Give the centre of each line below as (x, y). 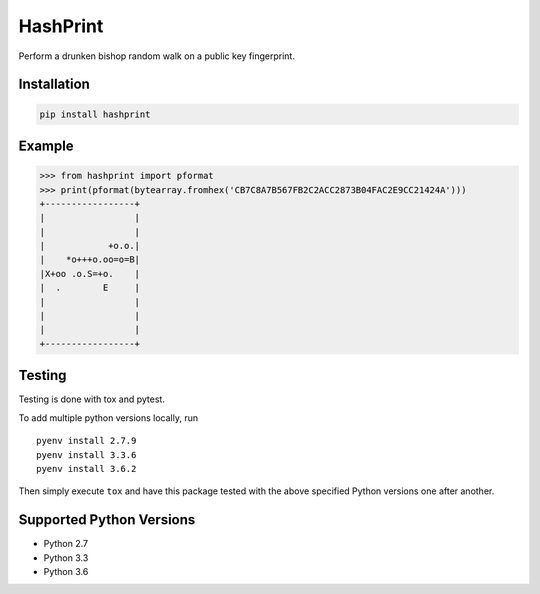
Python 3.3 (66, 557)
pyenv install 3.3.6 (86, 454)
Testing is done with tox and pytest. (91, 399)
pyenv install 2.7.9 (86, 441)
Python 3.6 (66, 571)
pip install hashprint (95, 114)
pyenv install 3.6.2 (86, 468)
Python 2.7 (66, 544)
